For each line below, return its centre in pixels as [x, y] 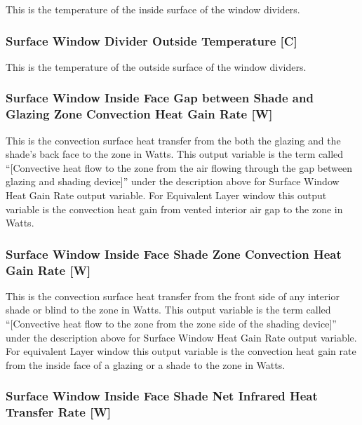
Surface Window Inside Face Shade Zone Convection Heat [174, 254]
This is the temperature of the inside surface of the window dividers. [153, 9]
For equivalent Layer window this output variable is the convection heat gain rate [181, 351]
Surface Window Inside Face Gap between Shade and [160, 98]
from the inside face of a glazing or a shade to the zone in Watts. [146, 364]
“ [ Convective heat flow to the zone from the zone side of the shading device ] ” [171, 324]
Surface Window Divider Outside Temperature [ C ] [152, 40]
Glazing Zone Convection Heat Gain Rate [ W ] [139, 114]
